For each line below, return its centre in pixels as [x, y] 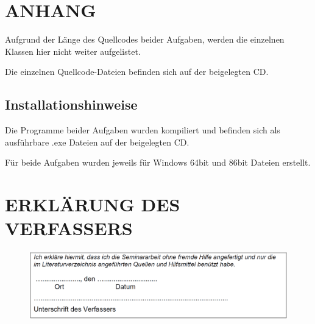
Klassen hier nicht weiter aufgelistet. [73, 51]
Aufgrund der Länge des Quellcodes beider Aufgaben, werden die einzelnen [145, 39]
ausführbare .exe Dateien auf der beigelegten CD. [97, 142]
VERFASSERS [69, 228]
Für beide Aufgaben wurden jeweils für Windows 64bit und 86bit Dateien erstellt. [158, 162]
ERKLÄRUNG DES [93, 204]
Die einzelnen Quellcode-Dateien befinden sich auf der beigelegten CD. [137, 72]
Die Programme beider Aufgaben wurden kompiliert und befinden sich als [143, 130]
